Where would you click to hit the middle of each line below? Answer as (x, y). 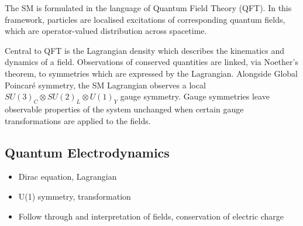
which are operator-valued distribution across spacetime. (106, 31)
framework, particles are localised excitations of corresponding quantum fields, (145, 19)
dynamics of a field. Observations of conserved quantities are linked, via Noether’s (151, 62)
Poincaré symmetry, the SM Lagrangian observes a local (105, 85)
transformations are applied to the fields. (78, 120)
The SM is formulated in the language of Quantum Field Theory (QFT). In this (148, 8)
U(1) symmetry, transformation (75, 196)
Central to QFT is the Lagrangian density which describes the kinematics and (145, 50)
